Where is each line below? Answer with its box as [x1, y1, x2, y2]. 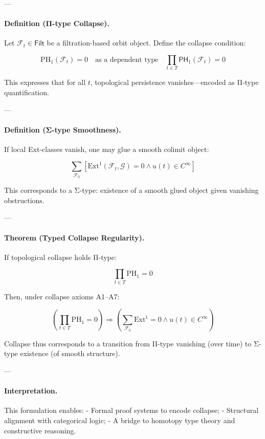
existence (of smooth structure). [20, 348, 120, 359]
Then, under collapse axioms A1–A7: [4, 291, 120, 301]
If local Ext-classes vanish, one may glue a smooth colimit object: [4, 143, 209, 154]
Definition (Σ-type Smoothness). [4, 124, 121, 135]
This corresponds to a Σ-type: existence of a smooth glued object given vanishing [4, 185, 259, 195]
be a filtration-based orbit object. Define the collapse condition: [47, 37, 246, 48]
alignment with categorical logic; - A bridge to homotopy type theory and [4, 415, 235, 426]
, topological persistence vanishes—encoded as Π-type [90, 77, 259, 87]
